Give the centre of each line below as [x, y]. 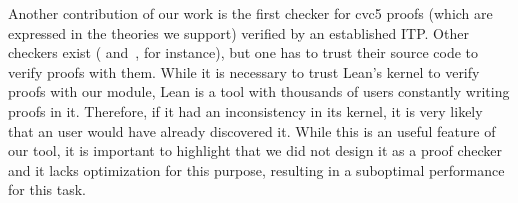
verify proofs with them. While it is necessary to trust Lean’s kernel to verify [244, 71]
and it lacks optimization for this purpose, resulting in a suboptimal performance [256, 169]
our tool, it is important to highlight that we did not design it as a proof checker [255, 150]
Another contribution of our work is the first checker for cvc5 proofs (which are [250, 13]
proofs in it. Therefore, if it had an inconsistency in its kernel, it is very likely [245, 110]
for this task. [47, 189]
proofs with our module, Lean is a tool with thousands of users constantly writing [259, 91]
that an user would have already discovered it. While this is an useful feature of [252, 130]
